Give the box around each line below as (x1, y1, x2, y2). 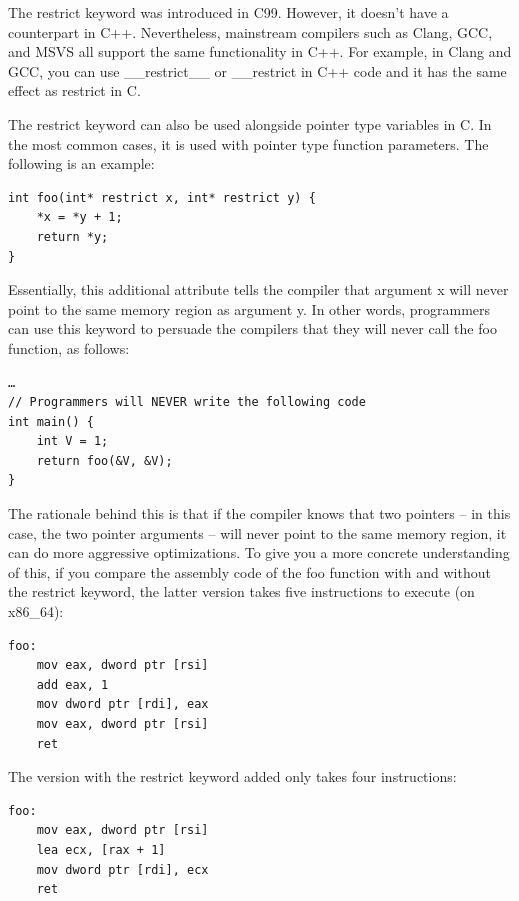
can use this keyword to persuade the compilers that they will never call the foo (8, 318, 497, 339)
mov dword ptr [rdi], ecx (36, 862, 209, 877)
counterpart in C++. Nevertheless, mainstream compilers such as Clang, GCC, (8, 21, 493, 42)
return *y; (36, 229, 109, 244)
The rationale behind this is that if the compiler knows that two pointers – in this (8, 503, 511, 524)
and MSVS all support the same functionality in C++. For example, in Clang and (8, 41, 512, 62)
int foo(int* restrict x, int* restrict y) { (8, 190, 316, 205)
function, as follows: (8, 337, 130, 358)
